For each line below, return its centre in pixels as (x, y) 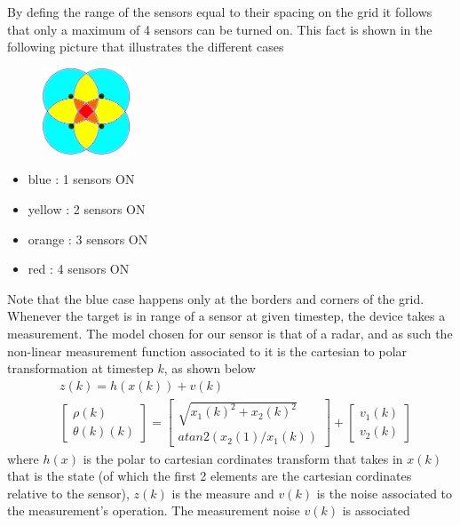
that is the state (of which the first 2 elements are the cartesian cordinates (210, 476)
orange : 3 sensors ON (88, 239)
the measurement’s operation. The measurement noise (154, 510)
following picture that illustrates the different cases (146, 47)
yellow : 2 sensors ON (87, 209)
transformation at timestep (80, 368)
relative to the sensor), (68, 493)
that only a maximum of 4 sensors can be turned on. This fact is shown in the (220, 29)
